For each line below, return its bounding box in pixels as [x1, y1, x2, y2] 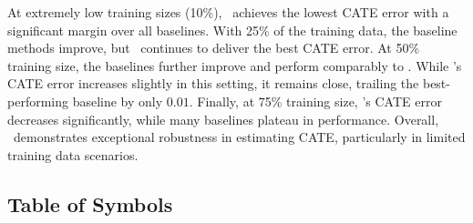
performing [7, 91, 68, 110]
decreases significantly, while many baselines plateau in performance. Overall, [7, 109, 439, 128]
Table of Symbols [7, 189, 173, 218]
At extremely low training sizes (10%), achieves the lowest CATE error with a [7, 3, 449, 21]
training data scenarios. [7, 145, 139, 164]
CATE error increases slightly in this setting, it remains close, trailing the [7, 74, 419, 93]
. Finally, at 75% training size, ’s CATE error [189, 91, 442, 110]
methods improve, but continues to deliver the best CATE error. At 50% [7, 38, 420, 57]
